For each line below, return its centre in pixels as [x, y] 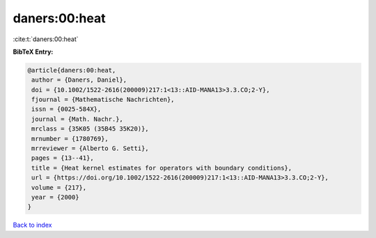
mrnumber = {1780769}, [70, 139]
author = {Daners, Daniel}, [79, 80]
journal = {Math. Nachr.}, [77, 119]
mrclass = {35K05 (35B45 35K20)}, [90, 129]
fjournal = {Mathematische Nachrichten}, [103, 100]
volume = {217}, [59, 187]
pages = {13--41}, [63, 158]
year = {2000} [55, 197]
